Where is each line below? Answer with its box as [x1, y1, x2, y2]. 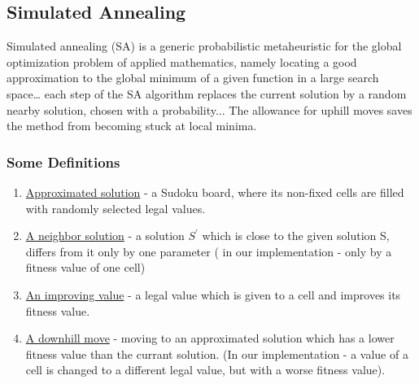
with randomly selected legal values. [25, 199, 206, 216]
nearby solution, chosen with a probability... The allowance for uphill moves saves [7, 101, 412, 118]
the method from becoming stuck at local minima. [7, 117, 257, 134]
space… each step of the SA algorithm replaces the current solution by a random [7, 85, 407, 102]
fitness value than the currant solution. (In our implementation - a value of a [25, 345, 408, 362]
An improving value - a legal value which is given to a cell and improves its [25, 286, 401, 303]
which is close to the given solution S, [202, 227, 390, 244]
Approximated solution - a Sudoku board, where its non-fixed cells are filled [25, 183, 404, 200]
